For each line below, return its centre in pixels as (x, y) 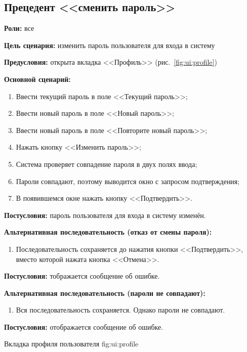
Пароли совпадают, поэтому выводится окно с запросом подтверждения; (128, 181)
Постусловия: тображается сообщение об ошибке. (82, 276)
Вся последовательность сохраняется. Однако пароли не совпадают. (120, 310)
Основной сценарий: (37, 79)
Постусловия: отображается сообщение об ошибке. (84, 326)
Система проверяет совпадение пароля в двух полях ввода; (107, 164)
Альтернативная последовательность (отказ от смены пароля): (108, 232)
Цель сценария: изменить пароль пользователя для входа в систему (110, 45)
